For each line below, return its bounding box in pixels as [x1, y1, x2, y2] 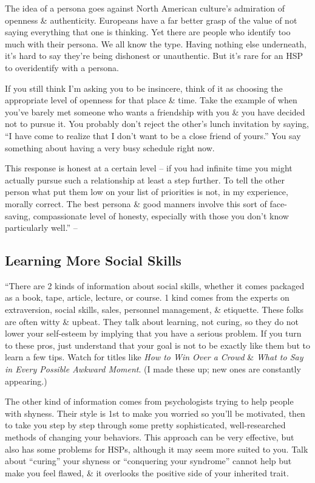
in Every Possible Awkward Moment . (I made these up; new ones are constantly [5, 363, 301, 375]
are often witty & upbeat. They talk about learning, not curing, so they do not [5, 315, 299, 327]
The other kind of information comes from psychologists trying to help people [5, 395, 294, 408]
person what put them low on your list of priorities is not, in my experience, [5, 185, 288, 198]
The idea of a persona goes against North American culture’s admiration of [5, 2, 285, 14]
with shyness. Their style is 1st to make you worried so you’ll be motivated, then [5, 406, 305, 419]
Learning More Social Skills [5, 251, 181, 270]
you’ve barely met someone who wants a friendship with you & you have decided [5, 105, 305, 118]
